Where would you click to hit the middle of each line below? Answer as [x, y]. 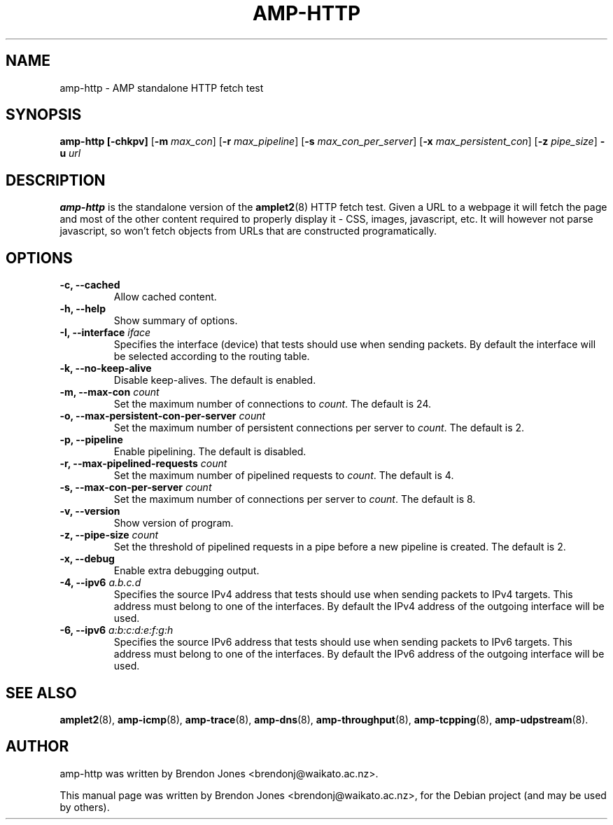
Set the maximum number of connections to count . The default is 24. [272, 404]
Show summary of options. [176, 321]
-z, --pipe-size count [109, 535]
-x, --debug [87, 559]
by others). [85, 807]
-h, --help [83, 309]
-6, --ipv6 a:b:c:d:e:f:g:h [117, 630]
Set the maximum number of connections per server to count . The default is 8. [295, 499]
